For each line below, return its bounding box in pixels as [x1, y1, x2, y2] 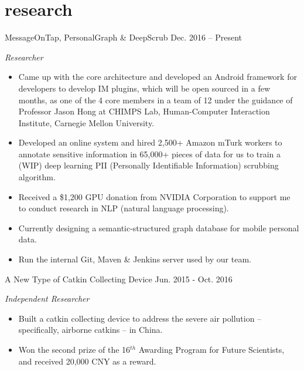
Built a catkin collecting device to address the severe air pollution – [18, 312, 262, 324]
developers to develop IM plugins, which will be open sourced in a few [18, 82, 271, 94]
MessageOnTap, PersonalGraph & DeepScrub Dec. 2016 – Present [5, 31, 242, 43]
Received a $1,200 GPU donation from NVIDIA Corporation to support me [18, 190, 291, 203]
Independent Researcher [5, 292, 90, 305]
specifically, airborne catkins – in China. [18, 323, 163, 336]
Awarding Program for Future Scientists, [138, 343, 285, 355]
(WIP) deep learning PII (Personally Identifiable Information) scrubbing [18, 159, 279, 171]
